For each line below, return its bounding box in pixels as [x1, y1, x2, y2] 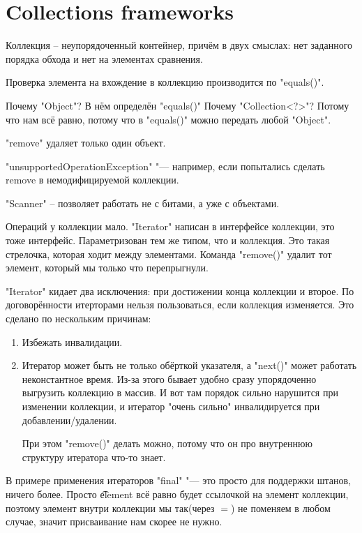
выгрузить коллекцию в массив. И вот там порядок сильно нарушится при [22, 385, 338, 400]
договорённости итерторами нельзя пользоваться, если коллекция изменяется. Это [6, 297, 354, 312]
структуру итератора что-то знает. [22, 449, 166, 464]
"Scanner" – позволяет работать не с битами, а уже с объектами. [6, 195, 280, 210]
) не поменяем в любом [230, 500, 331, 515]
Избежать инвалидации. [22, 334, 123, 349]
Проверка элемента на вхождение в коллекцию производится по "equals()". [6, 75, 324, 89]
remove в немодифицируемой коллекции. [6, 172, 179, 187]
